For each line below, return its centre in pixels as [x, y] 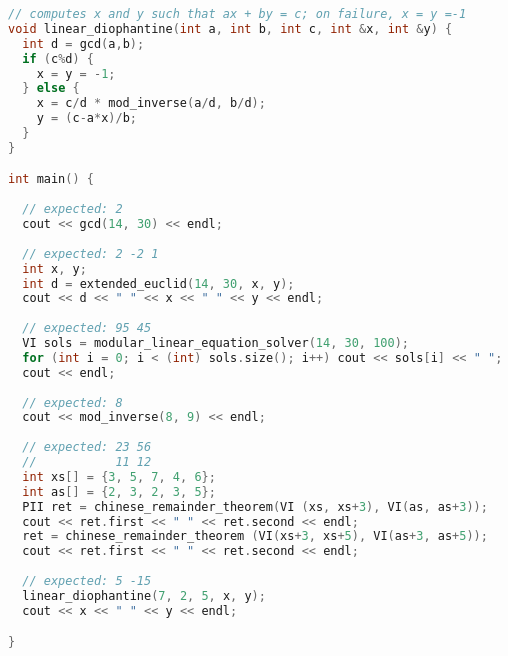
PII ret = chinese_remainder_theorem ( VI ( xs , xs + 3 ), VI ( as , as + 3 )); [255, 506]
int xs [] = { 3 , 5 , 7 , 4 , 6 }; [119, 476]
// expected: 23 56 [87, 447]
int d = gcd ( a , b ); [83, 43]
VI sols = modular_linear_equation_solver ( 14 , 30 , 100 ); [216, 343]
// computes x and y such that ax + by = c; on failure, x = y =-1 [237, 14]
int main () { [51, 179]
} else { [51, 88]
